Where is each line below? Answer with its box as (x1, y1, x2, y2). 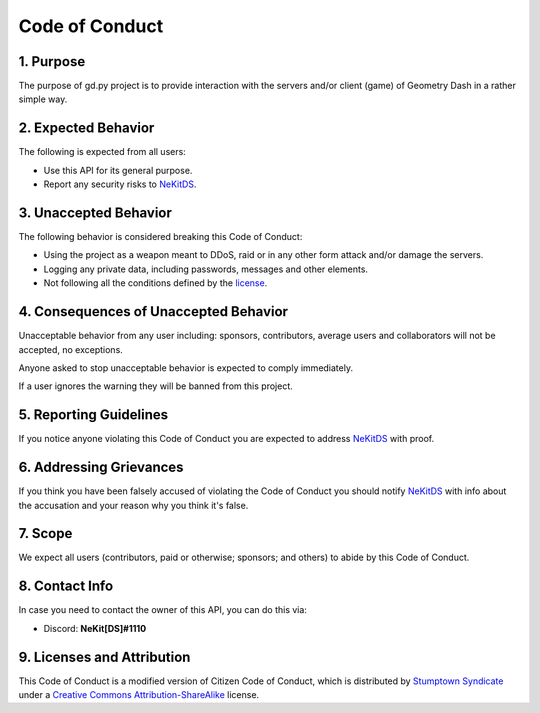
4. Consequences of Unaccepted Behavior (18, 303, 289, 320)
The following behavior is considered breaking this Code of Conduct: (18, 231, 303, 243)
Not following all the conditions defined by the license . (43, 277, 268, 289)
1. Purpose (18, 53, 86, 70)
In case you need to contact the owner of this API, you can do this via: (18, 604, 307, 616)
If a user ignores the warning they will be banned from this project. (18, 380, 294, 392)
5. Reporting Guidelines (18, 406, 169, 424)
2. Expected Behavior (18, 120, 155, 137)
